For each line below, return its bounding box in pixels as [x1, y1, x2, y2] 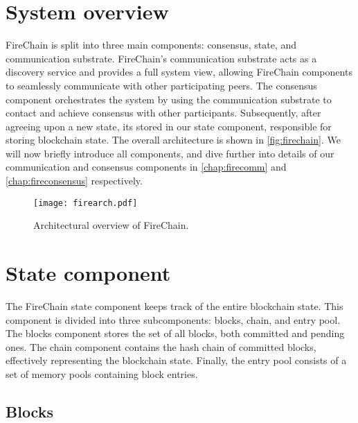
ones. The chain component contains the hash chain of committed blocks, [6, 339, 316, 354]
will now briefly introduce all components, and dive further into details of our [6, 146, 334, 160]
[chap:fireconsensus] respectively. [6, 173, 143, 188]
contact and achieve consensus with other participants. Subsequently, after [6, 105, 321, 120]
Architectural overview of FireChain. [33, 218, 189, 232]
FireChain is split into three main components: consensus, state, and [6, 37, 297, 52]
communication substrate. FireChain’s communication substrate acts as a [6, 51, 317, 65]
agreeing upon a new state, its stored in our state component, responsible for [6, 119, 332, 133]
